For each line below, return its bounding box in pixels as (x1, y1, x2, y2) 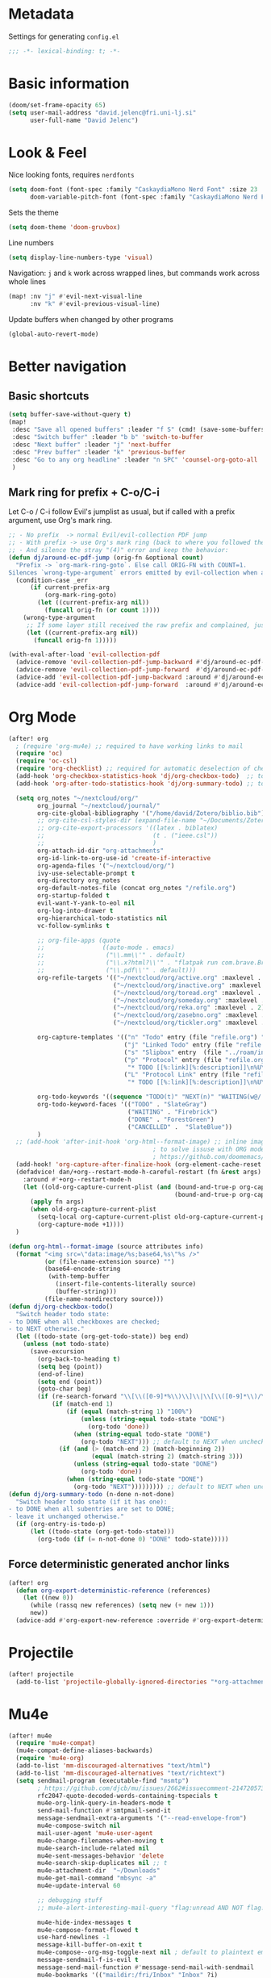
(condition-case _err (15, 576, 89, 584)
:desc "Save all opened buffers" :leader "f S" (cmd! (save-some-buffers (11, 425, 265, 434)
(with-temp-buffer (48, 1273, 110, 1281)
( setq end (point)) (37, 1378, 103, 1386)
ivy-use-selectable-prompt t (37, 869, 135, 877)
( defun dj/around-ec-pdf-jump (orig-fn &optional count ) (8, 554, 204, 562)
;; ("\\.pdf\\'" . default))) (37, 966, 197, 975)
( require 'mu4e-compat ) (15, 1739, 95, 1747)
